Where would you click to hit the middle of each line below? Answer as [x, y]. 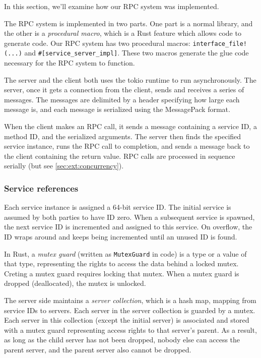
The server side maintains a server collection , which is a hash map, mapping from [130, 300]
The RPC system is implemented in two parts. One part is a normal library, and [128, 23]
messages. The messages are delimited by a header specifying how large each [122, 99]
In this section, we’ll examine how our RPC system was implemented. [112, 6]
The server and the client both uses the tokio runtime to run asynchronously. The [130, 79]
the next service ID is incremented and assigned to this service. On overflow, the [128, 227]
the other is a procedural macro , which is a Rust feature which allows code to [123, 33]
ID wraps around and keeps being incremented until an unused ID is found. [121, 237]
